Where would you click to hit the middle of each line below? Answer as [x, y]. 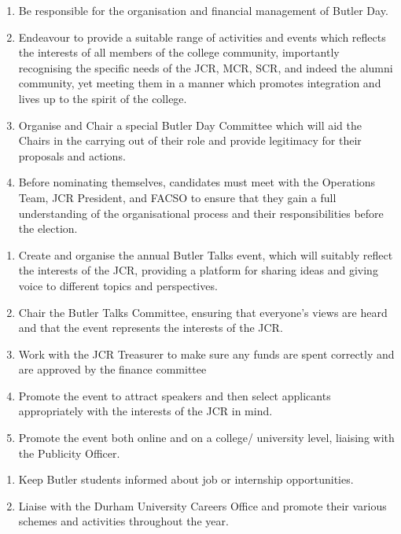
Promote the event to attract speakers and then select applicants [175, 395]
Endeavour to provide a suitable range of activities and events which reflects [202, 37]
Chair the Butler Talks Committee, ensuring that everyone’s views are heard [203, 312]
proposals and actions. [72, 155]
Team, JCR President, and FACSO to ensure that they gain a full [177, 197]
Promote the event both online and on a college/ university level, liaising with [206, 438]
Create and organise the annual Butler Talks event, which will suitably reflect [206, 254]
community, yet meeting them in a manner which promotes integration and [200, 83]
